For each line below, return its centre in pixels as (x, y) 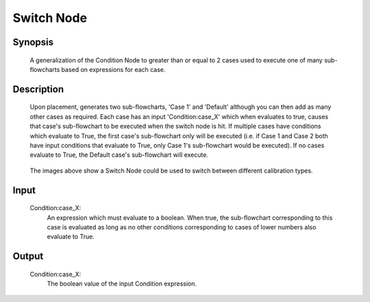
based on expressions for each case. (113, 69)
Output (28, 256)
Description (38, 89)
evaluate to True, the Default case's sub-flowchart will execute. (119, 155)
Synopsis (33, 42)
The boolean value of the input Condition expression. (122, 284)
